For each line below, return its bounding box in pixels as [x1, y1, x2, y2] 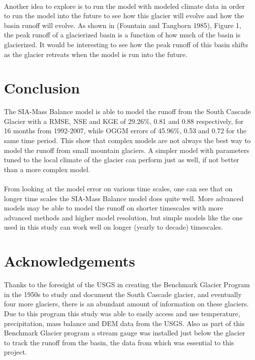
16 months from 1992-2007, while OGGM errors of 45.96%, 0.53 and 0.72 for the [4, 125, 247, 136]
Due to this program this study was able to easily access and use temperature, [4, 308, 240, 318]
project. [4, 347, 27, 357]
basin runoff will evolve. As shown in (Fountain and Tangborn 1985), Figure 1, [4, 20, 241, 30]
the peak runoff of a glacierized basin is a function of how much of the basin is [4, 30, 241, 40]
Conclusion [4, 78, 80, 98]
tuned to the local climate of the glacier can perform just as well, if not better [4, 154, 239, 165]
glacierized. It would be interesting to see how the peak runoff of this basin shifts [4, 39, 249, 49]
